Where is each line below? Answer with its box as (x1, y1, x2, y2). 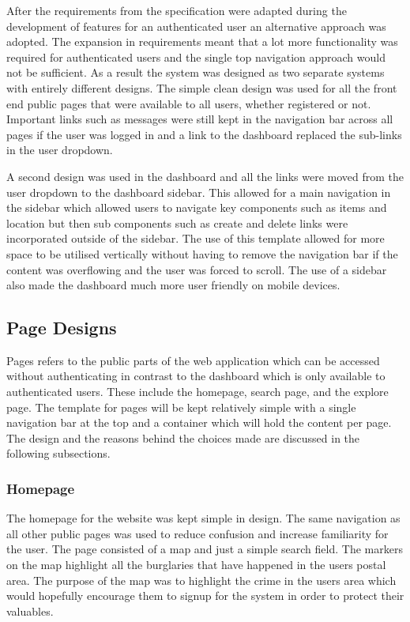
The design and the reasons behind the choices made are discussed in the (6, 429, 360, 446)
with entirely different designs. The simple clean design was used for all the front (6, 79, 397, 96)
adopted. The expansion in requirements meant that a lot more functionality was (6, 33, 398, 50)
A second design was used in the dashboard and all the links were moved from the (6, 168, 404, 184)
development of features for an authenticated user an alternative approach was (6, 17, 386, 34)
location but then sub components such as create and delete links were (6, 214, 348, 231)
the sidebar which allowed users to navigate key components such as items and (6, 199, 387, 216)
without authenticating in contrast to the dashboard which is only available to (6, 368, 386, 384)
